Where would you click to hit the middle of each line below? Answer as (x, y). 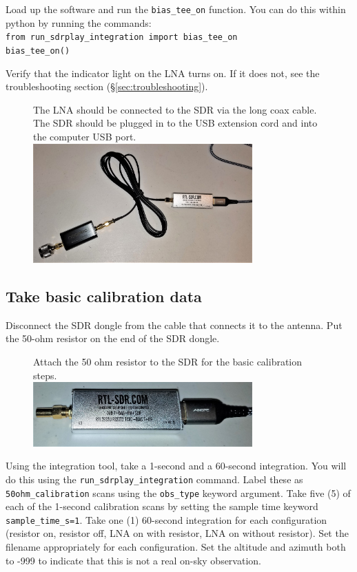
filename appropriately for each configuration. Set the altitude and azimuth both (176, 547)
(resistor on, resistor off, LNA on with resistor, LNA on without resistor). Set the (177, 533)
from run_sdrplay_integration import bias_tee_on (122, 38)
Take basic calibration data (104, 296)
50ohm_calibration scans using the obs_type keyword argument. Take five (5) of (178, 492)
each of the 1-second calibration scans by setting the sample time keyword (162, 506)
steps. (45, 375)
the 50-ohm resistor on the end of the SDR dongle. (113, 338)
